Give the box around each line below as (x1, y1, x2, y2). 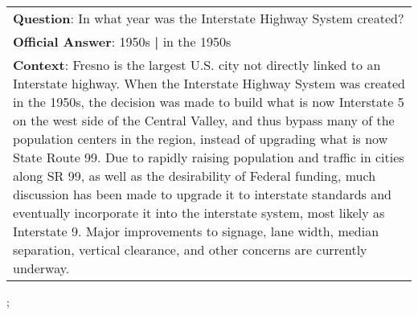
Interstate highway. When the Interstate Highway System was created (13, 74, 405, 92)
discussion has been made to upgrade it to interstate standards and (13, 185, 391, 203)
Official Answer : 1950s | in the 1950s (13, 32, 232, 51)
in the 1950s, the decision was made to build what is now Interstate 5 (13, 92, 404, 111)
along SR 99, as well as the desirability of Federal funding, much (13, 166, 376, 185)
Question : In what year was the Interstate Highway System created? (13, 9, 404, 27)
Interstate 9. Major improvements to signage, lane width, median (13, 222, 379, 240)
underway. (13, 259, 70, 277)
